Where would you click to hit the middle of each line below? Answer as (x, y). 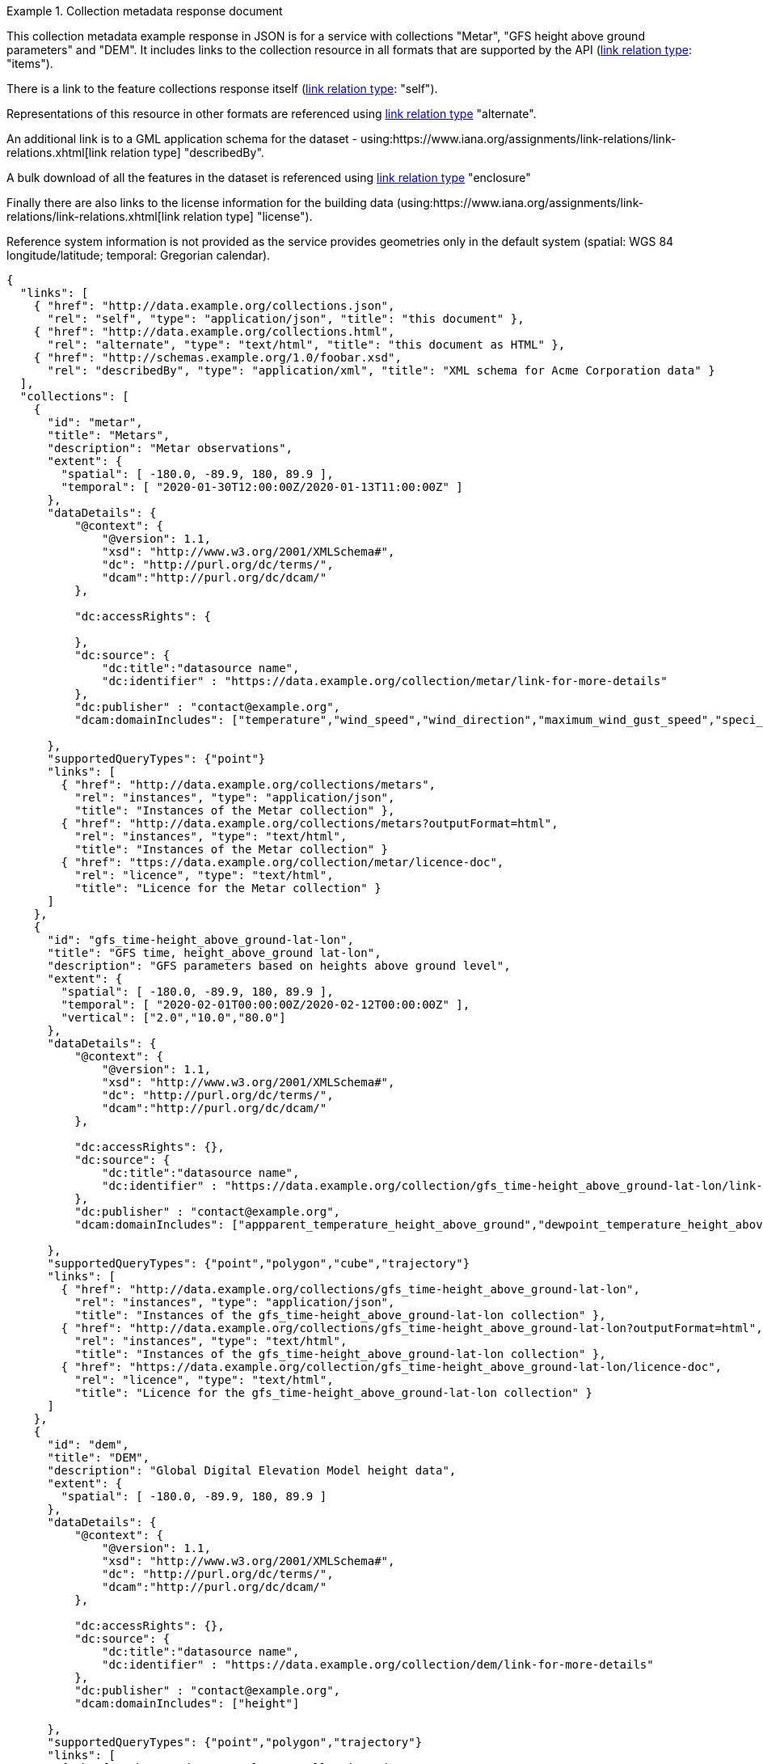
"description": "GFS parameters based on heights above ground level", (279, 966)
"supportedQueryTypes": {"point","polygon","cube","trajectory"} (259, 1263)
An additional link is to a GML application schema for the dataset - (182, 139)
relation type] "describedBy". (187, 152)
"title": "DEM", (99, 1457)
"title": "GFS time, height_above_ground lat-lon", (214, 953)
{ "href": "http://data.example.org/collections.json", (214, 306)
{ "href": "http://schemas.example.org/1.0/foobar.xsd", (217, 357)
